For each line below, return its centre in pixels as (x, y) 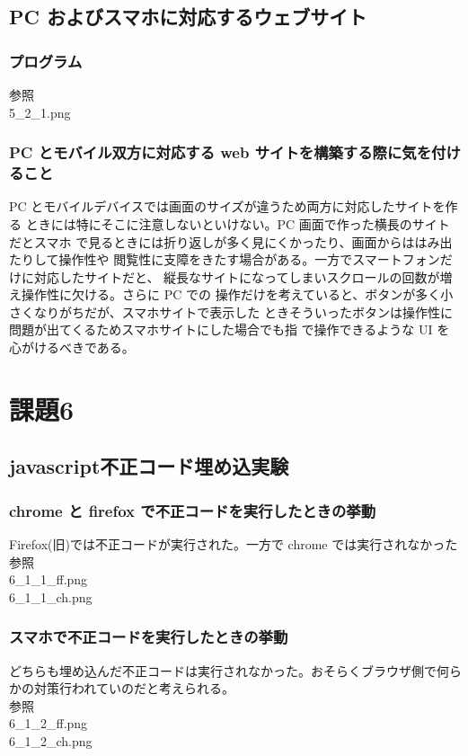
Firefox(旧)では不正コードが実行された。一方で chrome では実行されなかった (234, 544)
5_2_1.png (40, 112)
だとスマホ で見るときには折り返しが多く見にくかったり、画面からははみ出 (231, 241)
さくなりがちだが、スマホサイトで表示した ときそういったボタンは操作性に (231, 311)
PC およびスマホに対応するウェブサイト (188, 17)
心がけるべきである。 (72, 347)
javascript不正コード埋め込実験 (149, 466)
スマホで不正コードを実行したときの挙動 (149, 637)
